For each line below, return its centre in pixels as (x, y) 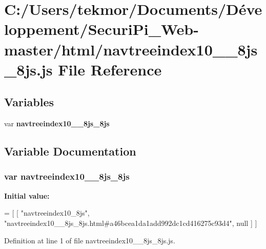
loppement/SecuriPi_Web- (101, 29)
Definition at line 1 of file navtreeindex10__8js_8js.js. (90, 240)
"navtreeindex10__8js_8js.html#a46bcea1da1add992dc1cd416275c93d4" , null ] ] (131, 223)
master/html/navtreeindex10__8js (131, 49)
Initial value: (27, 195)
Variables (29, 102)
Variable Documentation (70, 151)
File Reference (110, 69)
